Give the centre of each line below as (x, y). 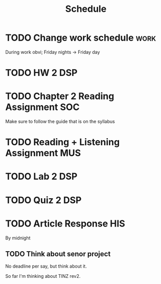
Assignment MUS (43, 153)
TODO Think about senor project (58, 254)
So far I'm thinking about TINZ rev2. (43, 276)
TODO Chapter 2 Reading (60, 96)
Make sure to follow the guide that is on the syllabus (60, 122)
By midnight (18, 238)
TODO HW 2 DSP (41, 73)
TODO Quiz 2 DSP (43, 200)
